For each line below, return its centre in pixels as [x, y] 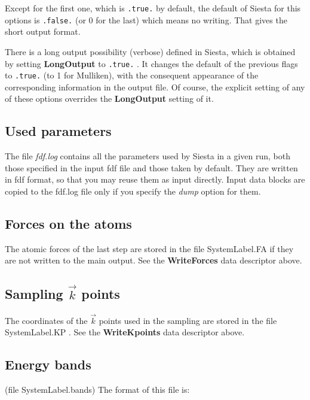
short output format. [43, 31]
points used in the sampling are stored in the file [188, 320]
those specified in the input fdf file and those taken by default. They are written [151, 167]
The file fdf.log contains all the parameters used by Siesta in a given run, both [148, 156]
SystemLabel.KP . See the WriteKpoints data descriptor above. [125, 332]
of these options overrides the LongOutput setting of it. [109, 99]
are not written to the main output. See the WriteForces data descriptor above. [154, 260]
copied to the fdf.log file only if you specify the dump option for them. [133, 191]
